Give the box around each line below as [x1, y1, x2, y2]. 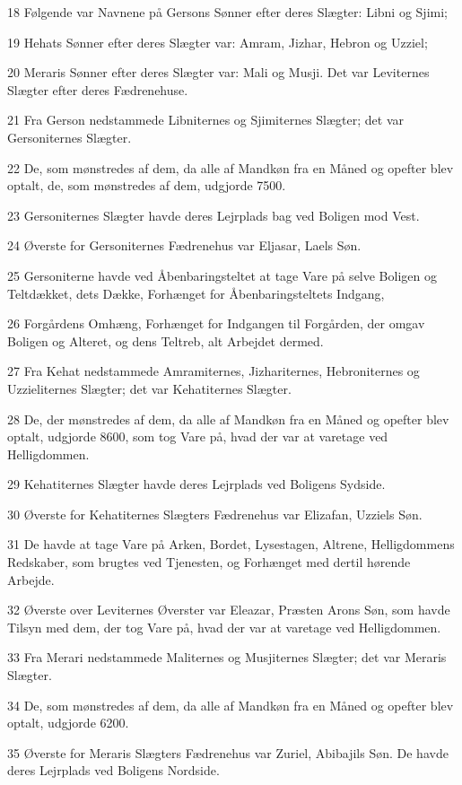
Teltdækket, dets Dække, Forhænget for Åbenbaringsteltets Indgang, [7, 283, 385, 302]
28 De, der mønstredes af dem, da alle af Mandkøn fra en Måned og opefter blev [7, 409, 449, 428]
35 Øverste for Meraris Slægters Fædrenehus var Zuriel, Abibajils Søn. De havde [7, 743, 449, 762]
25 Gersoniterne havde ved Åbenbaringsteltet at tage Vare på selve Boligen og [7, 266, 437, 284]
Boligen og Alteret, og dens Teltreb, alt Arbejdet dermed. [7, 331, 324, 350]
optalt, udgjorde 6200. [7, 713, 129, 732]
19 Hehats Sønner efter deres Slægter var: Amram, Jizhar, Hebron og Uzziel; [7, 32, 428, 51]
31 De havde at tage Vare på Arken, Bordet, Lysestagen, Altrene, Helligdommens [7, 535, 455, 554]
